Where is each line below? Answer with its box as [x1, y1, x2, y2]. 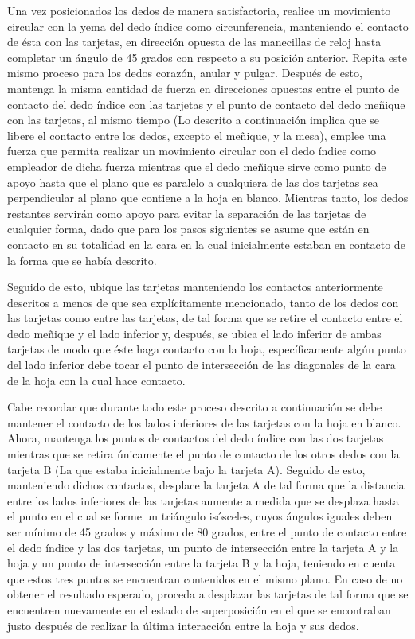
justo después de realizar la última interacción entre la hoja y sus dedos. [7, 617, 359, 633]
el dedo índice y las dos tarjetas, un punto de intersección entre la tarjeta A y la [7, 539, 399, 555]
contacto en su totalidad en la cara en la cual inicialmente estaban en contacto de [7, 236, 405, 252]
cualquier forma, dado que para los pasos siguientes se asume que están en [7, 220, 370, 237]
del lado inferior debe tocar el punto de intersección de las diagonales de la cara [7, 357, 396, 373]
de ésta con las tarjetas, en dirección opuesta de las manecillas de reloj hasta [7, 33, 382, 50]
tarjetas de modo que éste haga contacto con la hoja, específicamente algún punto [7, 341, 406, 357]
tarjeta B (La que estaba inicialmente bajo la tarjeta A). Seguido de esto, [7, 461, 366, 477]
